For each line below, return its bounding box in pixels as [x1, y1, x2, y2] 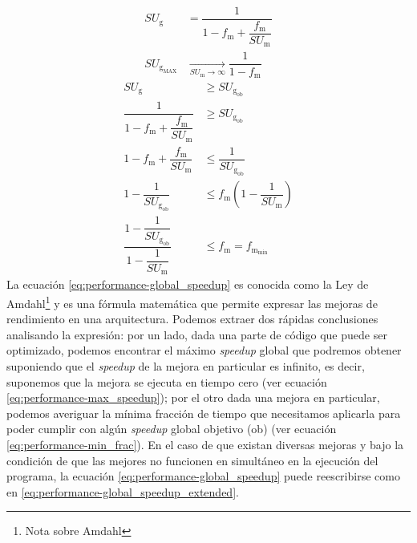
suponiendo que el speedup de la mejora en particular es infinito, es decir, [6, 357, 365, 374]
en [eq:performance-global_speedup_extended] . [6, 483, 239, 500]
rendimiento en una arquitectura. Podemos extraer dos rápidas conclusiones [6, 310, 379, 327]
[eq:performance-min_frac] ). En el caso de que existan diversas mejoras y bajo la [6, 436, 404, 452]
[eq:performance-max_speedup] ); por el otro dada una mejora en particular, [6, 389, 380, 406]
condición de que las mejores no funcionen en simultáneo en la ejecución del [6, 452, 379, 468]
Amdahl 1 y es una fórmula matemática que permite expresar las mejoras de [6, 292, 378, 311]
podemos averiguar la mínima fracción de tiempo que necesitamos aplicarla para [6, 404, 401, 421]
